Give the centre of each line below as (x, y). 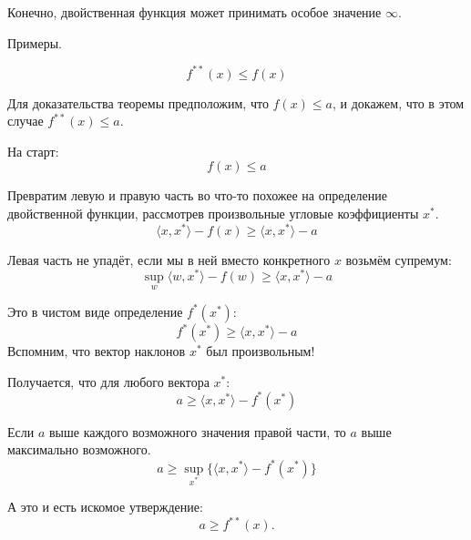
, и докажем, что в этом (398, 102)
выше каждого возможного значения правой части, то (197, 431)
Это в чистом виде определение (95, 311)
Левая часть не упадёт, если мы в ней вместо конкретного (169, 259)
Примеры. (35, 42)
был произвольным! (261, 351)
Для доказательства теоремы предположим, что (138, 102)
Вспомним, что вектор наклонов (97, 351)
